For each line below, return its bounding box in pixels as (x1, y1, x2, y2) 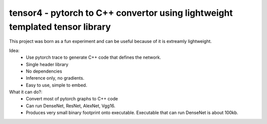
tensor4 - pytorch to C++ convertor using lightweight (9, 7, 233, 18)
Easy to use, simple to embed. (26, 82, 88, 88)
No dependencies (26, 68, 62, 74)
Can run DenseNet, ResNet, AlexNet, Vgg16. (26, 103, 116, 109)
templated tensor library (9, 21, 111, 32)
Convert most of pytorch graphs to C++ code (26, 96, 118, 102)
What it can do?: (9, 89, 43, 95)
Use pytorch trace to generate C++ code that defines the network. (26, 54, 161, 60)
